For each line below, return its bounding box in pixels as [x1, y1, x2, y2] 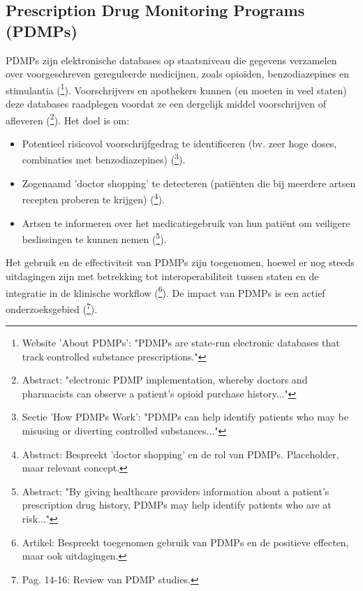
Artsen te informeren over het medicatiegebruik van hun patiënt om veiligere [22, 215, 350, 230]
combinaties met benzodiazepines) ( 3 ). [22, 150, 186, 167]
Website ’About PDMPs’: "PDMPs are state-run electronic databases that [22, 335, 340, 350]
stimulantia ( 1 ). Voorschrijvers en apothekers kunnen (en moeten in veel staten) [6, 80, 347, 97]
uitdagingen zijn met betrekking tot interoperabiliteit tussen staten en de [6, 269, 319, 283]
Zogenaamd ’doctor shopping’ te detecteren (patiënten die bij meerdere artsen [22, 175, 356, 190]
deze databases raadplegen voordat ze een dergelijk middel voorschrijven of [6, 96, 326, 111]
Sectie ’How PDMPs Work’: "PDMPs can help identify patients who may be [22, 409, 348, 424]
